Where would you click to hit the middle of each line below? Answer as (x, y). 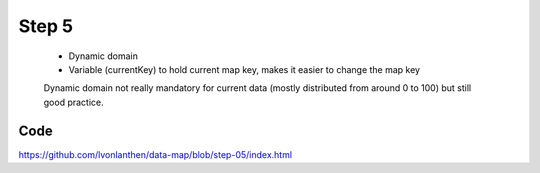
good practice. (73, 102)
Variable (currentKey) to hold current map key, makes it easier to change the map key (244, 69)
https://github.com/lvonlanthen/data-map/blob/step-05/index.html (155, 154)
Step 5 (46, 26)
